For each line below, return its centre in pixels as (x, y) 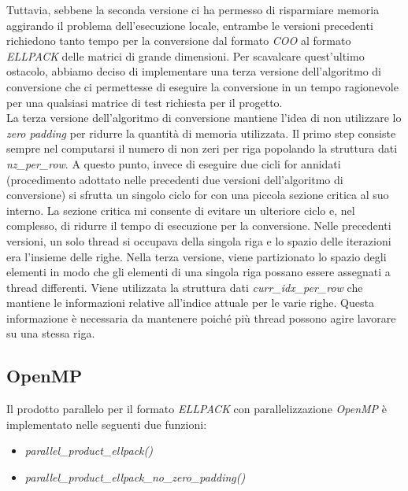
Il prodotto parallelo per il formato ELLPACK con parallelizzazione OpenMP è (197, 409)
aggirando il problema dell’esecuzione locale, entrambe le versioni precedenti (190, 25)
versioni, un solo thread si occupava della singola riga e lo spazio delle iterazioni (199, 240)
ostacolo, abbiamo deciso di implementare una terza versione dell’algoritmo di (194, 71)
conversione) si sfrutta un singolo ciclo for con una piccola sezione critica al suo (198, 195)
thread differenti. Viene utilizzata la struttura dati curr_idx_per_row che (185, 287)
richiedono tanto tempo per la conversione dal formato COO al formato (179, 41)
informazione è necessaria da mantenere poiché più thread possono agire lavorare (201, 317)
